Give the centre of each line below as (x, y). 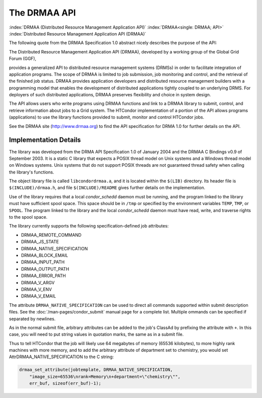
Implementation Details (45, 140)
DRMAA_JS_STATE (40, 242)
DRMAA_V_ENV (36, 289)
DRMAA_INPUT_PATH (43, 262)
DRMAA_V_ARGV (38, 282)
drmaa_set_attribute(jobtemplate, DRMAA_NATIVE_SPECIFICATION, (96, 370)
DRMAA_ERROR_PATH (43, 276)
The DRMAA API (42, 13)
